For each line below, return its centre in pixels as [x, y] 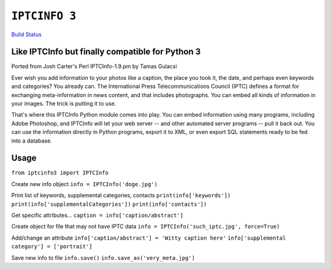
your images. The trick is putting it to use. [64, 104]
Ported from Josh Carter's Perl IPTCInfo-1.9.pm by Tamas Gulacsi [94, 66]
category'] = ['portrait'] [52, 247]
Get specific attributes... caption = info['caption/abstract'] [97, 216]
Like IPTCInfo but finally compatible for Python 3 [106, 52]
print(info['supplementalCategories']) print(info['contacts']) [109, 204]
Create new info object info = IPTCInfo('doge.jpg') [84, 184]
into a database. [32, 141]
